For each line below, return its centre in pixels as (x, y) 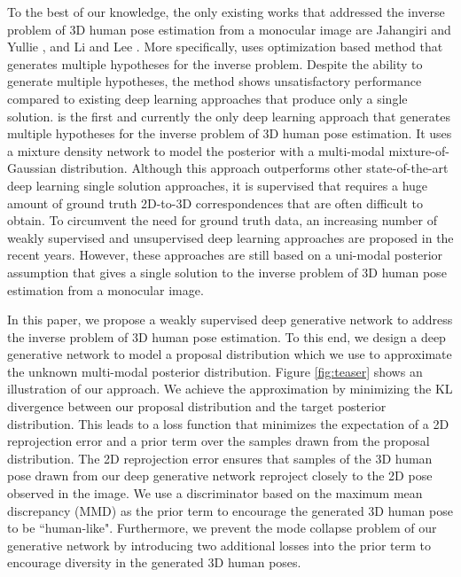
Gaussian (32, 168)
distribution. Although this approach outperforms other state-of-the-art (254, 168)
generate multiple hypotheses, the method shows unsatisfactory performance (215, 81)
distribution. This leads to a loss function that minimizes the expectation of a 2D (228, 423)
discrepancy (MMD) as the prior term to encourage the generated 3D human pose (230, 510)
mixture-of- (419, 150)
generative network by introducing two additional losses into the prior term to (219, 545)
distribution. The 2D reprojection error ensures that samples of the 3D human (220, 458)
